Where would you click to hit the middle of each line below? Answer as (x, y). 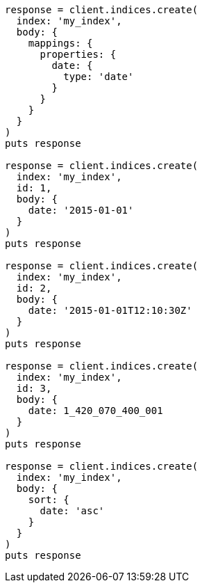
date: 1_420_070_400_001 (95, 411)
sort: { (49, 500)
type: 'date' (99, 77)
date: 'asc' (72, 511)
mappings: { (60, 43)
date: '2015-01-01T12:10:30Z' (110, 310)
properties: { (78, 54)
